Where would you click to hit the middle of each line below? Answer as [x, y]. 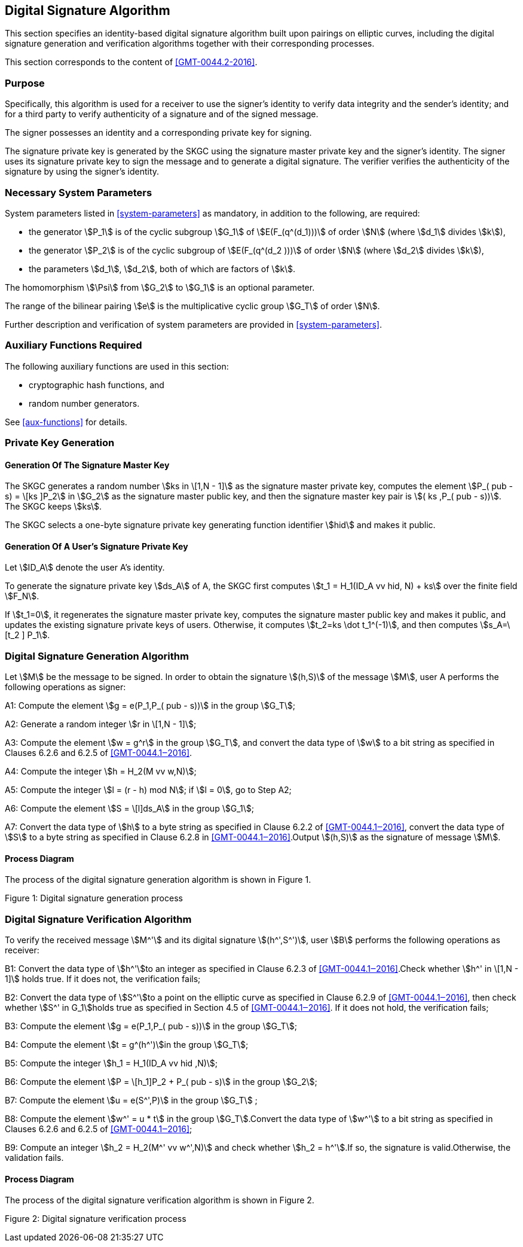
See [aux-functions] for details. [66, 422]
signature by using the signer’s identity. [82, 172]
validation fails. [34, 1158]
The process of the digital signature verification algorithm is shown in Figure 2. [160, 1200]
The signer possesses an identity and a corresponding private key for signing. [158, 133]
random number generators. [84, 403]
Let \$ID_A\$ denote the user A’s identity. [85, 568]
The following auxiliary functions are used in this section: [117, 366]
